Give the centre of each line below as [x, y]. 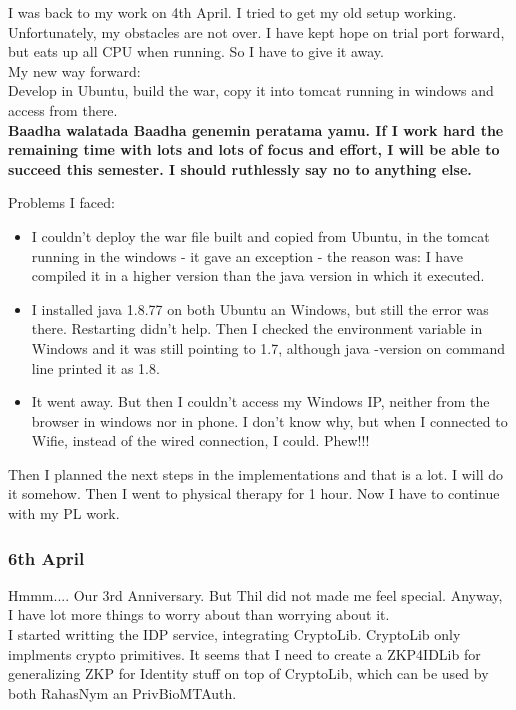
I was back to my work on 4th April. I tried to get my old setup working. [232, 12]
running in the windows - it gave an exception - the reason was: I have [247, 255]
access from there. [63, 109]
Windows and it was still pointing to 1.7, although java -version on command [268, 347]
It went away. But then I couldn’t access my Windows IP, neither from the [260, 401]
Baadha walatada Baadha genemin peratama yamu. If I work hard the [256, 129]
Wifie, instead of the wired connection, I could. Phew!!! [200, 440]
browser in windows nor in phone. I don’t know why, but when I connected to [269, 420]
